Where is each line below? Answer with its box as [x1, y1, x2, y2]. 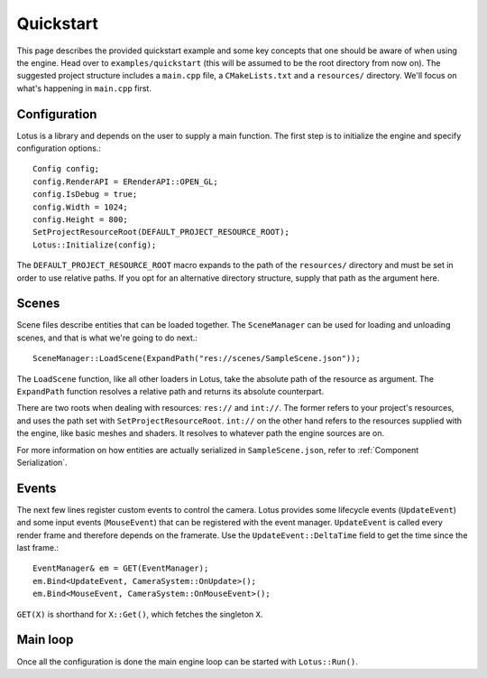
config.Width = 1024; [32, 201, 128, 212]
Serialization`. [16, 457, 68, 468]
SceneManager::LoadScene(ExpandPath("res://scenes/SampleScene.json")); [32, 353, 361, 364]
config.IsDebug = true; [32, 190, 138, 200]
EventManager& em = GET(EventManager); [32, 563, 209, 573]
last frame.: [16, 543, 59, 553]
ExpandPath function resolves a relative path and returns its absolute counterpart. [16, 386, 325, 396]
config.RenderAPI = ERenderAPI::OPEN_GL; [32, 176, 218, 187]
